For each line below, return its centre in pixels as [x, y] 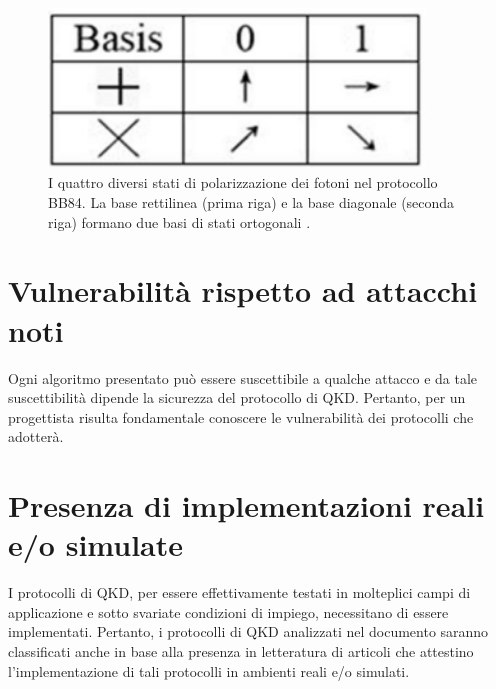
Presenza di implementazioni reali [246, 505]
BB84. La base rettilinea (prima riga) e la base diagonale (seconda [251, 202]
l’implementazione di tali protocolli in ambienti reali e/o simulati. [209, 670]
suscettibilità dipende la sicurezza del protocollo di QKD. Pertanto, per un [237, 397]
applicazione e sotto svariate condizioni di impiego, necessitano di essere [228, 611]
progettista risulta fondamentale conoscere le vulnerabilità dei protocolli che [241, 416]
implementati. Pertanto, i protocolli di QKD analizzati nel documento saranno [248, 631]
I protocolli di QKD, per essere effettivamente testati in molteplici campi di [239, 592]
